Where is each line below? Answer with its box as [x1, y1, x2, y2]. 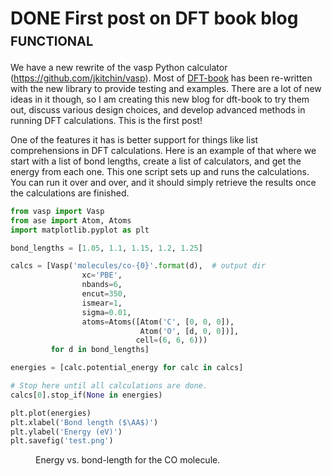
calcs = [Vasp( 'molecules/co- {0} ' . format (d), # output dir [10, 261, 267, 271]
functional [10, 28, 94, 51]
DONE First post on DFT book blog [10, 7, 299, 30]
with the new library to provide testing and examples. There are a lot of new [10, 82, 322, 94]
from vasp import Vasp [10, 206, 105, 216]
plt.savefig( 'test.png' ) [10, 436, 114, 446]
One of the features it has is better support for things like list [10, 133, 259, 146]
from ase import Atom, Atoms [10, 215, 132, 226]
